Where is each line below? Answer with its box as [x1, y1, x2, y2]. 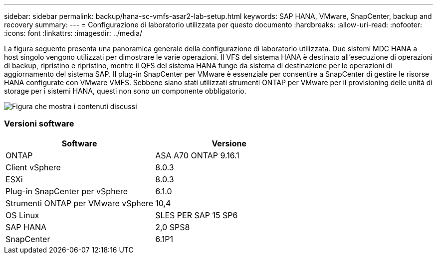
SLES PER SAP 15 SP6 [155, 210, 238, 220]
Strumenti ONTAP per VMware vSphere [5, 198, 154, 208]
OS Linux [5, 210, 39, 220]
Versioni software [4, 119, 74, 129]
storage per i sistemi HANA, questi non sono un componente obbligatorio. [4, 87, 246, 95]
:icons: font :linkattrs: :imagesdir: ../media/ [4, 29, 143, 37]
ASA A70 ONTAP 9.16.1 [155, 150, 239, 160]
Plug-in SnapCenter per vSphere [5, 186, 128, 196]
